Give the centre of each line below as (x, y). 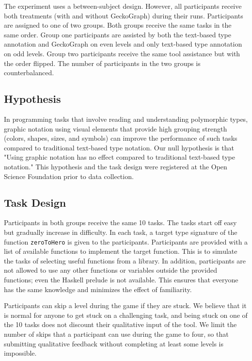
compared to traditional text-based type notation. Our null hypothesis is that (119, 147)
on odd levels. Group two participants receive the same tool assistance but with (122, 53)
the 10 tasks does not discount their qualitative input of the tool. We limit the (120, 324)
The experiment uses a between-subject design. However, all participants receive (123, 6)
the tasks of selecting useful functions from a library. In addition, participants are (125, 260)
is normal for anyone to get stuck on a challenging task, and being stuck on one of (126, 315)
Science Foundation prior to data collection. (69, 176)
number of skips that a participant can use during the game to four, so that (116, 334)
